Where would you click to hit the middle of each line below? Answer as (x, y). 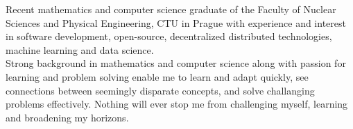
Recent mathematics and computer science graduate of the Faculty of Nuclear (171, 9)
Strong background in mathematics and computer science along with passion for (176, 63)
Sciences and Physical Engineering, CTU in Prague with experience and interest (176, 22)
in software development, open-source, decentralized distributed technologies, (169, 36)
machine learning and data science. (80, 49)
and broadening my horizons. (67, 117)
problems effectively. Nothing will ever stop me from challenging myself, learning (177, 104)
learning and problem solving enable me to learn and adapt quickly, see (157, 76)
